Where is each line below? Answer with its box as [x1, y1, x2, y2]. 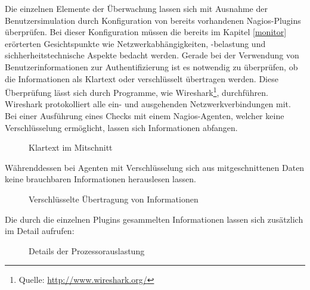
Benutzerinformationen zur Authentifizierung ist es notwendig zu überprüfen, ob [5, 60, 298, 73]
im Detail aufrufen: [5, 224, 75, 237]
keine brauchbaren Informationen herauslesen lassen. [5, 173, 196, 185]
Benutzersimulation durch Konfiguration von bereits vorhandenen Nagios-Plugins [5, 14, 301, 26]
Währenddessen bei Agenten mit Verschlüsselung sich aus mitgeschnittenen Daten [5, 161, 305, 173]
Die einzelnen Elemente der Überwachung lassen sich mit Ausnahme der [5, 2, 268, 14]
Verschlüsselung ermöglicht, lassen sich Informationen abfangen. [5, 121, 238, 133]
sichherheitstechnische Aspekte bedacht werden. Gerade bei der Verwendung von [5, 49, 299, 61]
